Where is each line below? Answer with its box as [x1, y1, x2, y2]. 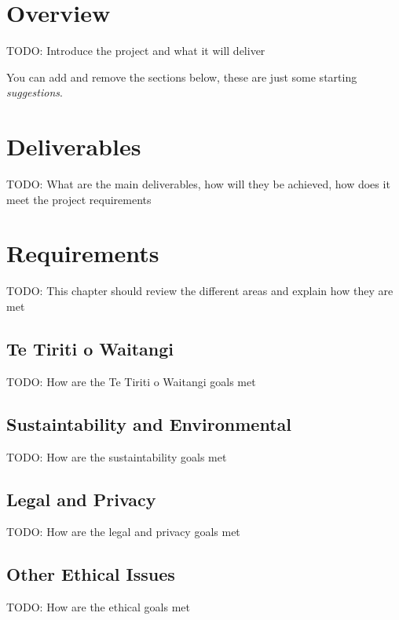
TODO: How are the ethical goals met [6, 599, 190, 615]
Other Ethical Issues [6, 562, 175, 586]
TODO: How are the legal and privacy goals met [6, 523, 240, 540]
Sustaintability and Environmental [6, 411, 291, 436]
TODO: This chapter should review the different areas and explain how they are [6, 283, 394, 299]
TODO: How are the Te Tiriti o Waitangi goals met [6, 373, 256, 389]
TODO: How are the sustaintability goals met [6, 448, 227, 465]
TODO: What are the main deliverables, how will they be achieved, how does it [6, 176, 390, 192]
